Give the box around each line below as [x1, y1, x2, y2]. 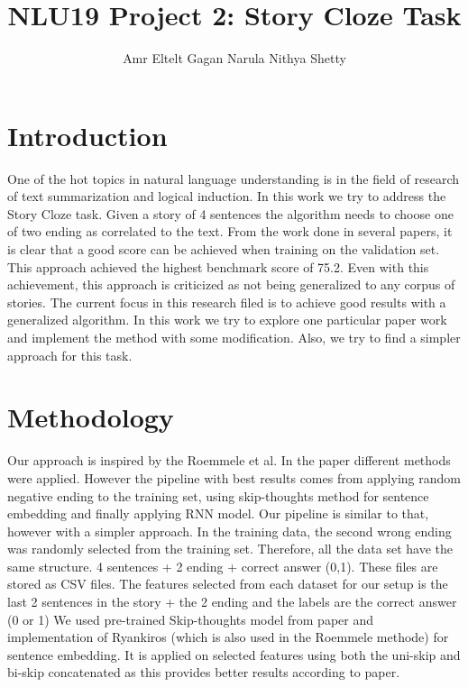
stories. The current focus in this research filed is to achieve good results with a [7, 292, 446, 311]
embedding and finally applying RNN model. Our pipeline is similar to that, [7, 504, 429, 523]
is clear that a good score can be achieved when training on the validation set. [7, 240, 440, 259]
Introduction [7, 116, 168, 153]
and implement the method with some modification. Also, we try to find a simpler [7, 328, 461, 346]
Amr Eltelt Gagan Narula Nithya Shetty [123, 49, 346, 68]
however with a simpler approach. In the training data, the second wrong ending [7, 521, 452, 540]
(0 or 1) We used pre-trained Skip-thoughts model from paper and [7, 609, 373, 628]
